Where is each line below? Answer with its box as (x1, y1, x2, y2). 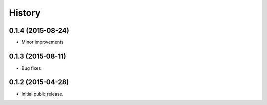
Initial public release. (21, 91, 64, 97)
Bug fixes (21, 65, 41, 71)
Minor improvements (21, 39, 64, 45)
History (9, 7, 41, 18)
